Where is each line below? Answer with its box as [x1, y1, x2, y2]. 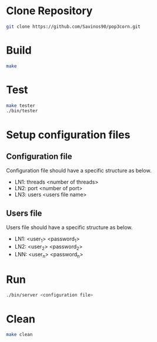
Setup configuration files [6, 128, 131, 141]
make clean [6, 332, 33, 338]
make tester [6, 102, 35, 109]
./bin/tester [6, 108, 38, 114]
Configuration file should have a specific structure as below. [6, 167, 152, 174]
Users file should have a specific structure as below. [6, 224, 133, 231]
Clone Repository [6, 4, 93, 18]
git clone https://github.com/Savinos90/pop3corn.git [6, 24, 141, 30]
